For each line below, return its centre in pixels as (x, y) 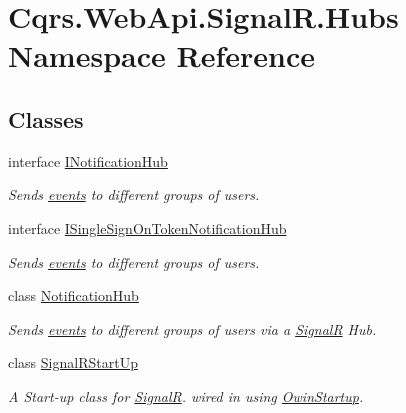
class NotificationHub (73, 295)
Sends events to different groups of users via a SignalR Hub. (192, 328)
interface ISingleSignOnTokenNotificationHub (147, 227)
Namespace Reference (161, 55)
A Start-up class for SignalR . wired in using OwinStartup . (186, 395)
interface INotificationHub (88, 160)
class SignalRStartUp (73, 362)
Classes (46, 118)
